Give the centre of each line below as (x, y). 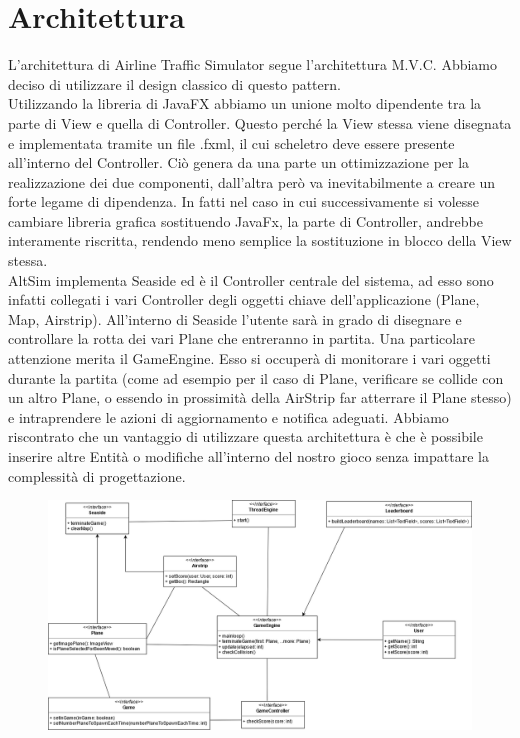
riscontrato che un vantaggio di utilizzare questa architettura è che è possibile (245, 436)
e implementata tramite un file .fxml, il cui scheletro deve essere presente (231, 142)
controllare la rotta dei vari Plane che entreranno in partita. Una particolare (241, 338)
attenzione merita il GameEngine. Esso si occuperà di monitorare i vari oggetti (249, 358)
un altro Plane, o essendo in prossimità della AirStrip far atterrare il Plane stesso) (260, 397)
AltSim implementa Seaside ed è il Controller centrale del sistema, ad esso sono (251, 279)
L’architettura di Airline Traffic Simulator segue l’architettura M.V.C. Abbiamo (253, 64)
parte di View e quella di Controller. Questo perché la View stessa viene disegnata (260, 122)
